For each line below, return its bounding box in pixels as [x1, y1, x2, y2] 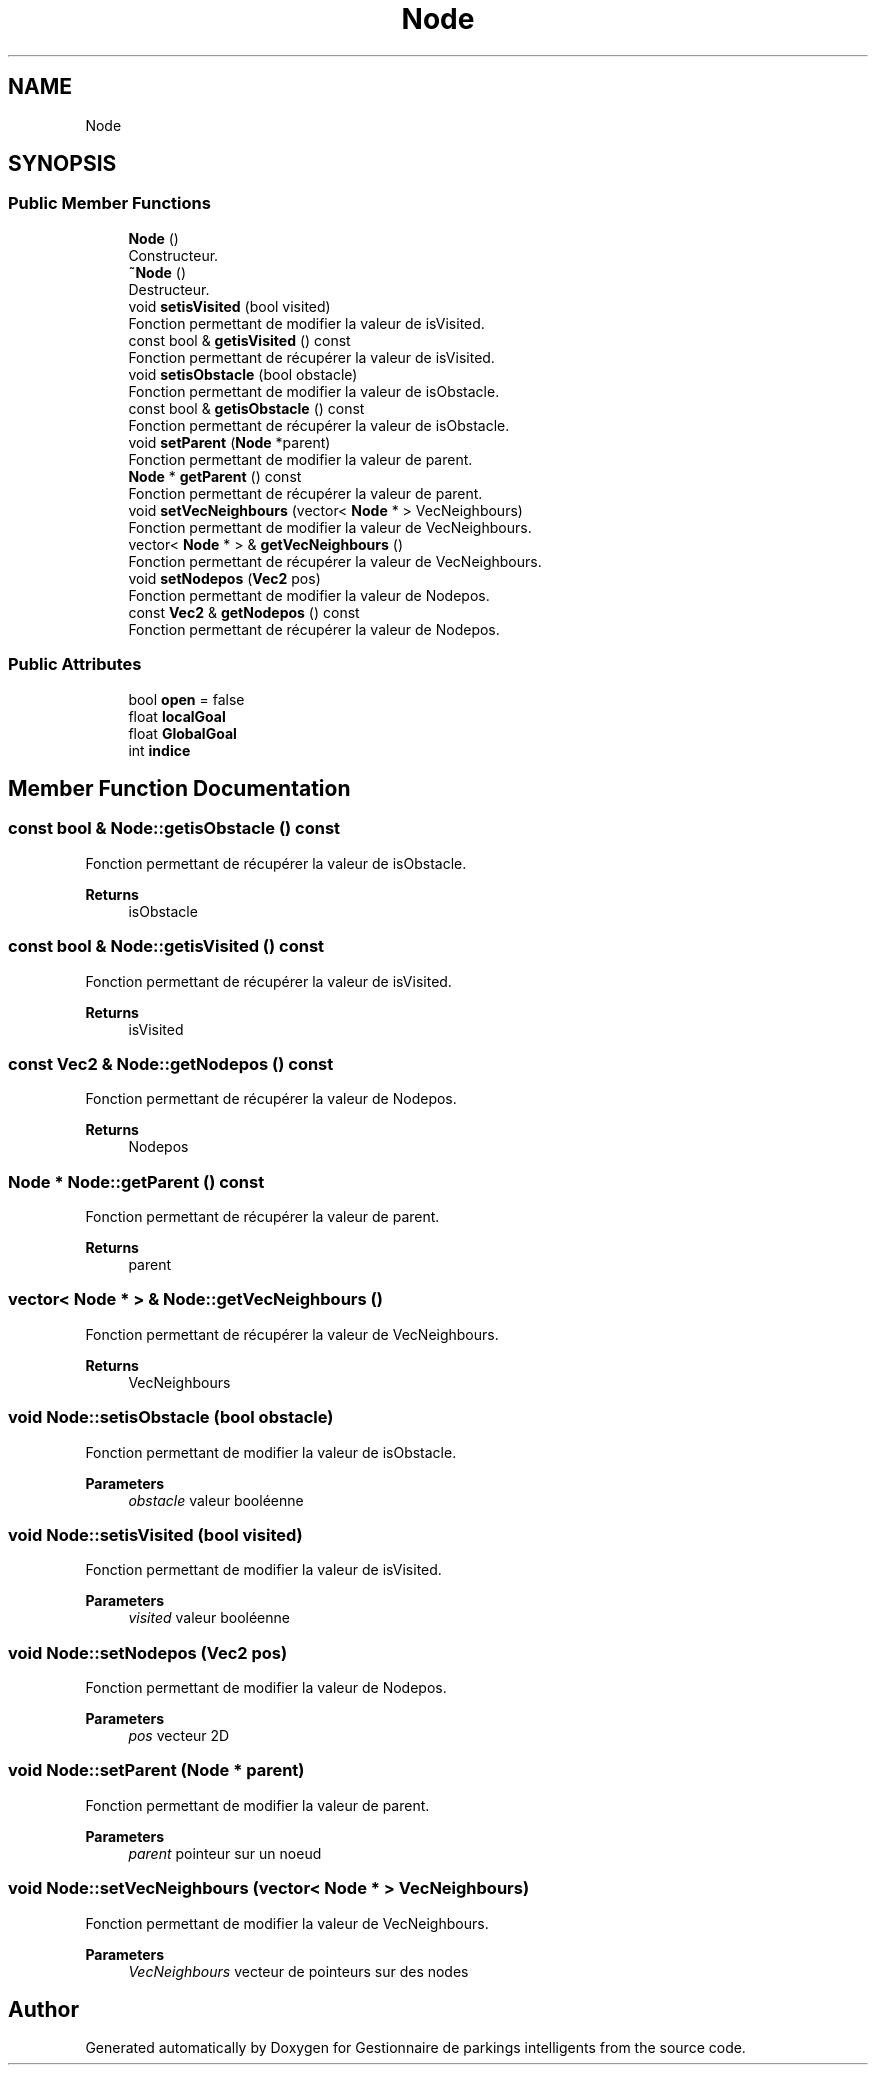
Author [8, 1996, 79, 2022]
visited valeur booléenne [128, 1609, 290, 1627]
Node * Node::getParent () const [8, 1171, 265, 1192]
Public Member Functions [8, 193, 211, 214]
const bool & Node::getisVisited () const [8, 936, 325, 957]
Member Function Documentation [8, 775, 351, 801]
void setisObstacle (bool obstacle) [128, 365, 358, 383]
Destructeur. [128, 280, 210, 298]
